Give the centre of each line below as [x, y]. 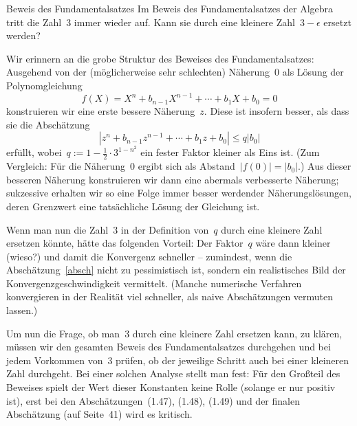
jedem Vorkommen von [55, 360]
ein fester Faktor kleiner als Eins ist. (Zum [230, 152]
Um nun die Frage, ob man [63, 333]
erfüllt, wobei [34, 152]
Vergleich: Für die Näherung [66, 166]
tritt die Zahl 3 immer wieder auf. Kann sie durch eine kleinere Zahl [151, 22]
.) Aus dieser [325, 166]
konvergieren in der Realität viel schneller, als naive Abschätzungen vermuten [170, 296]
